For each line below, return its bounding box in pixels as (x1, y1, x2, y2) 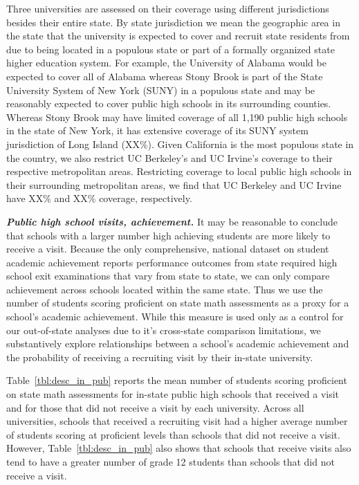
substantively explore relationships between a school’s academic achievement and (6, 336, 349, 351)
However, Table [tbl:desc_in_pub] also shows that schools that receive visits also (6, 441, 351, 455)
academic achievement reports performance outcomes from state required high (6, 255, 338, 269)
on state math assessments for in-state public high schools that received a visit (6, 387, 340, 401)
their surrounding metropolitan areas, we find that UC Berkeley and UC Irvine (6, 177, 342, 192)
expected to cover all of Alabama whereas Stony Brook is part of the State (6, 68, 323, 83)
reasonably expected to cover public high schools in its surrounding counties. (6, 96, 331, 111)
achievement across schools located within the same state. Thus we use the (6, 282, 323, 296)
